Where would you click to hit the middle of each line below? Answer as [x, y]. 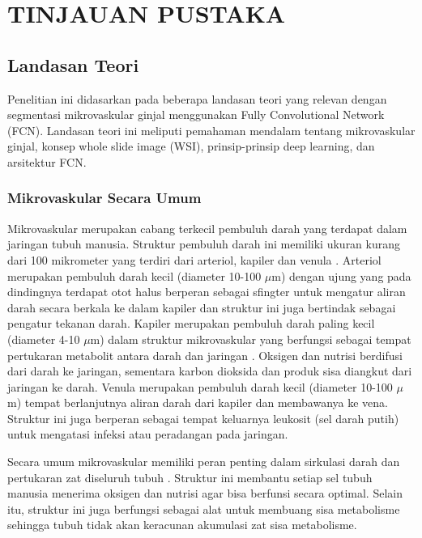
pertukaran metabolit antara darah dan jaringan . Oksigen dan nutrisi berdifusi [205, 355]
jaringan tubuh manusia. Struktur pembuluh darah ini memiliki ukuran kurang [204, 244]
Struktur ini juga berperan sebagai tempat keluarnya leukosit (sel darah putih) [203, 418]
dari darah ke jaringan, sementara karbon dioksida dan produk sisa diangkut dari [210, 371]
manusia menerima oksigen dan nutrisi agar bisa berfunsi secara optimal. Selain [205, 493]
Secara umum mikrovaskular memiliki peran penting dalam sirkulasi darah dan [204, 462]
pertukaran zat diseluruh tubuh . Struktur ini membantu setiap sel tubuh [190, 477]
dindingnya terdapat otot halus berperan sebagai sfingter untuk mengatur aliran [207, 292]
